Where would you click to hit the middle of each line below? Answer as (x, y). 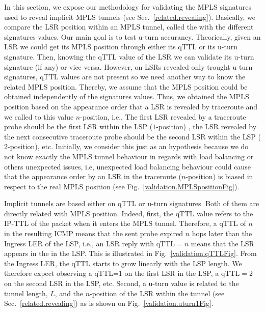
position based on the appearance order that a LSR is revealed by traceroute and (131, 106)
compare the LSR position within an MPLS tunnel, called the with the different (129, 27)
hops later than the (222, 233)
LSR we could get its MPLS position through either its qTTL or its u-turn (121, 47)
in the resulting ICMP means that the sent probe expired (94, 233)
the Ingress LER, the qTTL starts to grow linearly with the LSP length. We (123, 263)
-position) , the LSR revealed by (206, 126)
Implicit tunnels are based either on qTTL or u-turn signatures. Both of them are (132, 203)
